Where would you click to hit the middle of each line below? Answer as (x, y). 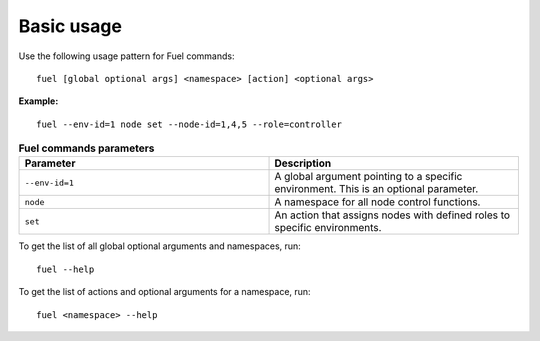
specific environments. (328, 228)
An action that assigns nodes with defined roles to (392, 215)
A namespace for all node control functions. (377, 202)
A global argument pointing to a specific (368, 177)
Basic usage (70, 26)
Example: (38, 101)
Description (303, 163)
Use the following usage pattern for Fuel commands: (126, 56)
